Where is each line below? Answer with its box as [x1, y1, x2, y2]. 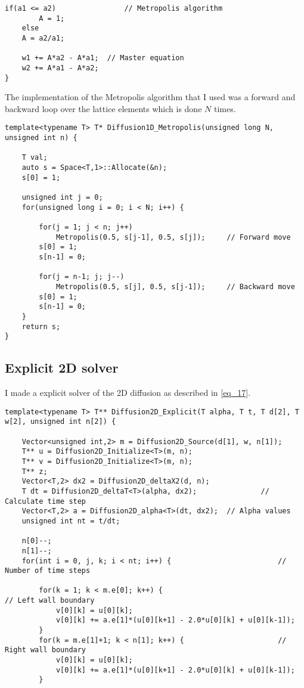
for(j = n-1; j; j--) [39, 272, 125, 281]
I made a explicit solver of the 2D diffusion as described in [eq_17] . [5, 386, 251, 399]
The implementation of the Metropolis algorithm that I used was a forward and [5, 91, 296, 103]
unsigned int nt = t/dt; [21, 516, 120, 525]
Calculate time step [5, 497, 86, 506]
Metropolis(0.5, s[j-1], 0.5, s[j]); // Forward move [55, 233, 291, 241]
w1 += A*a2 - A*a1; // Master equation [21, 54, 184, 63]
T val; [21, 153, 48, 162]
